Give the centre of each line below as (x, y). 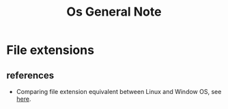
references (30, 75)
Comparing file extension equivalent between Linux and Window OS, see (119, 92)
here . (24, 99)
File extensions (51, 50)
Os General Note (114, 12)
